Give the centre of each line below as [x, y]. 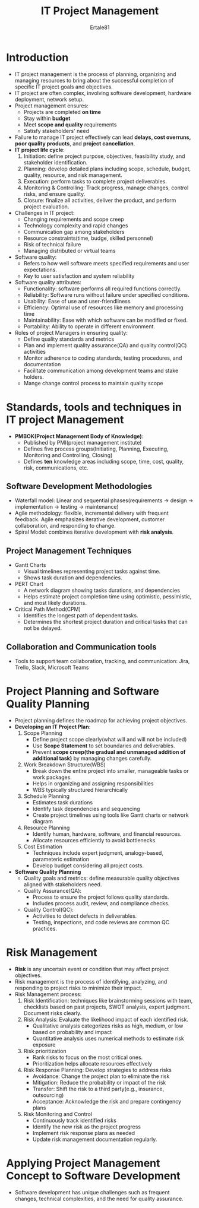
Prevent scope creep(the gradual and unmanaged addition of [109, 752]
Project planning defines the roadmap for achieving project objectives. [101, 720]
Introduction [37, 57]
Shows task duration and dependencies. [73, 578]
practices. [45, 928]
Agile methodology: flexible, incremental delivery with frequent [92, 513]
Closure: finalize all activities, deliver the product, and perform [100, 200]
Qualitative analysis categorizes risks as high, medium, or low [108, 1026]
